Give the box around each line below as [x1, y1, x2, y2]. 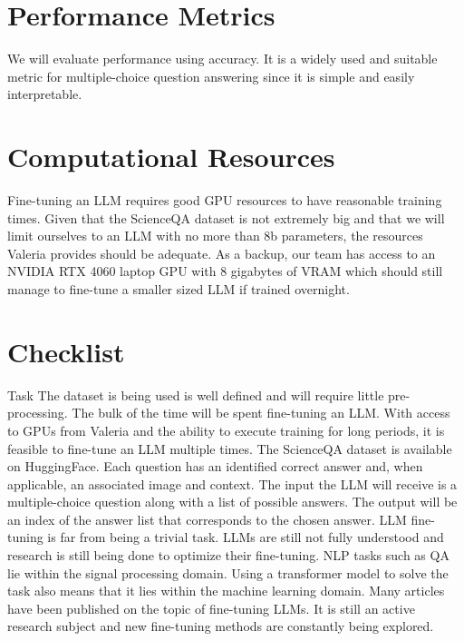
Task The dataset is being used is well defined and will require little [7, 385, 384, 404]
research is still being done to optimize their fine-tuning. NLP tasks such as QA [7, 546, 449, 565]
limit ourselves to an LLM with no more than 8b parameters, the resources [7, 226, 423, 245]
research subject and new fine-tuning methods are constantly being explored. [7, 616, 434, 636]
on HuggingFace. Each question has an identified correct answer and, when [7, 457, 423, 476]
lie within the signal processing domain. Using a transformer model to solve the [7, 563, 449, 582]
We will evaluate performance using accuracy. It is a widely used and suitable [7, 49, 438, 68]
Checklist [7, 332, 125, 370]
